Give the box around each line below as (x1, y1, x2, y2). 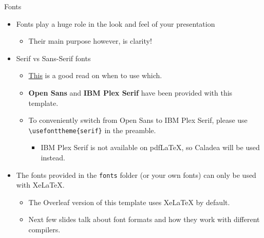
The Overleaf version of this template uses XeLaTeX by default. (28, 196, 230, 207)
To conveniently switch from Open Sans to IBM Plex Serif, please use (28, 115, 248, 125)
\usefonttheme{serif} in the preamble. (28, 124, 156, 135)
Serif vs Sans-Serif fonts (16, 52, 91, 63)
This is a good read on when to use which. (28, 70, 162, 81)
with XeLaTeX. (16, 179, 65, 190)
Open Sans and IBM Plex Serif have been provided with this (28, 87, 233, 98)
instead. (41, 152, 65, 162)
